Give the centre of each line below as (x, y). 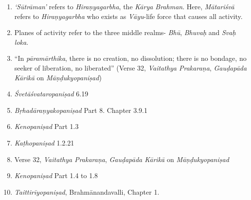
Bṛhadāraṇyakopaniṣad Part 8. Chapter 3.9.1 (81, 110)
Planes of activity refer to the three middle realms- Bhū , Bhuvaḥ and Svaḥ (125, 32)
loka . (21, 42)
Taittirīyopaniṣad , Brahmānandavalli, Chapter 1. (87, 191)
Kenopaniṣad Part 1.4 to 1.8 (56, 175)
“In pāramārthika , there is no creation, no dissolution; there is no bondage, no (130, 58)
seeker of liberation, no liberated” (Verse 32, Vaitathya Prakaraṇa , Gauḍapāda (131, 67)
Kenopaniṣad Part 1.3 (46, 126)
